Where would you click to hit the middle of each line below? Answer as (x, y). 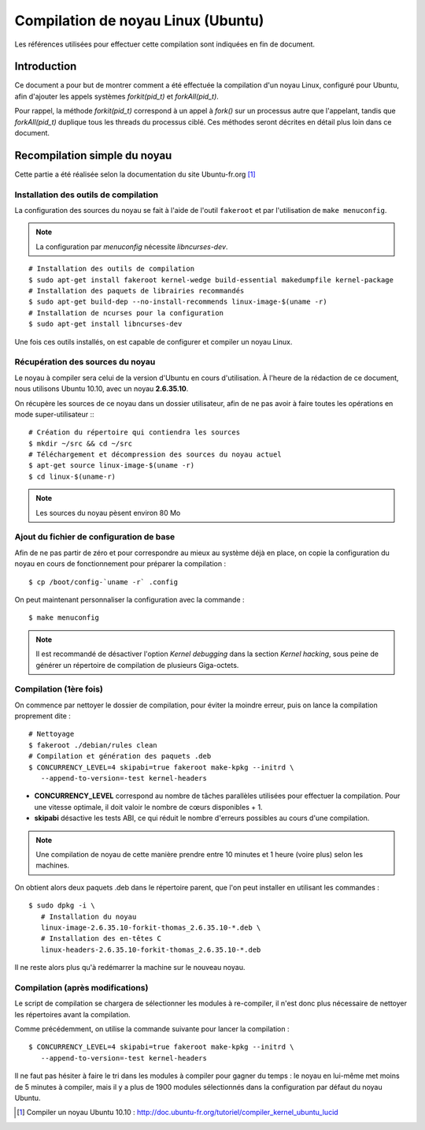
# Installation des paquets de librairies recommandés (137, 291)
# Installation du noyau (89, 916)
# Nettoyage (52, 734)
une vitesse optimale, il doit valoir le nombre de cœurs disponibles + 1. (148, 807)
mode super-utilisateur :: (54, 414)
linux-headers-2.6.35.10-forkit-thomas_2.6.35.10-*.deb (151, 949)
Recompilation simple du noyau (93, 155)
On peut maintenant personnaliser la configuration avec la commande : (129, 599)
